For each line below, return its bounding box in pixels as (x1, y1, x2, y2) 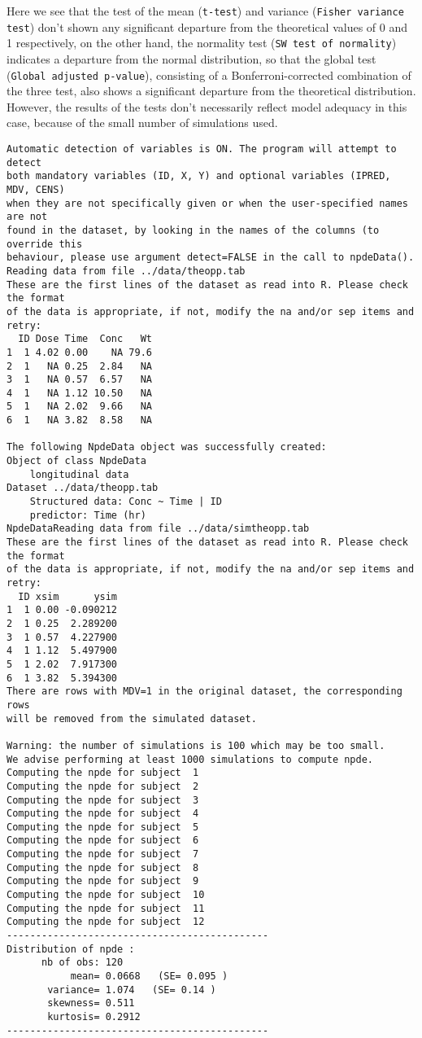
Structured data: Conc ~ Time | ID (29, 496, 222, 508)
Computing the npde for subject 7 (7, 848, 199, 861)
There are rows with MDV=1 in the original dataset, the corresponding (7, 685, 402, 698)
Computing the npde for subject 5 (7, 821, 199, 833)
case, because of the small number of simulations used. (7, 114, 278, 131)
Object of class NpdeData (7, 455, 146, 467)
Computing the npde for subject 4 (7, 808, 199, 820)
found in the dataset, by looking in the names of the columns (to (7, 224, 380, 236)
